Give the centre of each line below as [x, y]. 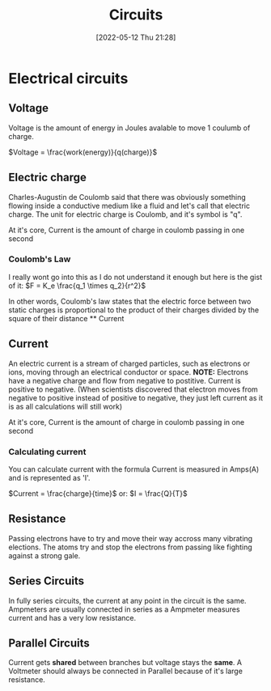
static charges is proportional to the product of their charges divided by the [134, 310]
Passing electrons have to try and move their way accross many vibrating [131, 538]
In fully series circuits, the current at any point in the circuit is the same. [127, 600]
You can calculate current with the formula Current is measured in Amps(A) [134, 469]
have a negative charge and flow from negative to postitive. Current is [125, 380]
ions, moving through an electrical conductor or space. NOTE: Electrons [129, 372]
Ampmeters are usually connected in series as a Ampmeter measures [124, 609]
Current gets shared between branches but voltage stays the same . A [125, 663]
